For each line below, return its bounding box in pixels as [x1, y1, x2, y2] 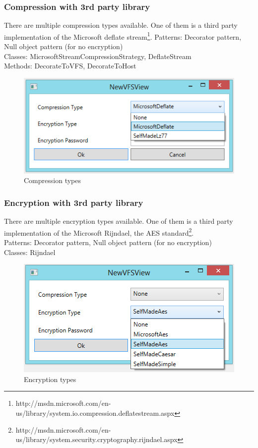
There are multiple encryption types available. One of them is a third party [4, 216, 233, 226]
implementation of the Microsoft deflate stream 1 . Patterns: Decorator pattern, [4, 30, 242, 42]
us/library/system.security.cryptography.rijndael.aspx [15, 434, 178, 445]
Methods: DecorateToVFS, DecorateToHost [4, 61, 136, 71]
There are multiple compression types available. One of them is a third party [4, 20, 238, 30]
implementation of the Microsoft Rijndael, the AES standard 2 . [4, 226, 194, 238]
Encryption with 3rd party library [4, 196, 143, 208]
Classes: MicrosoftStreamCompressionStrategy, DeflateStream [4, 51, 192, 61]
